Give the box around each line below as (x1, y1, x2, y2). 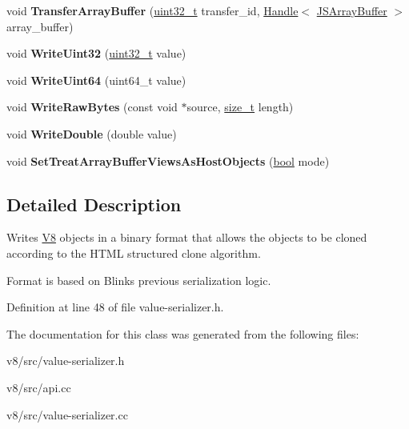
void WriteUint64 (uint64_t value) (6, 71, 186, 88)
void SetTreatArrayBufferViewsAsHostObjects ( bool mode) (6, 152, 330, 169)
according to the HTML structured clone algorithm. (6, 244, 261, 261)
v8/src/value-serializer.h (6, 352, 125, 369)
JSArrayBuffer (316, 2, 387, 18)
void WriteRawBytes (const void (6, 98, 178, 115)
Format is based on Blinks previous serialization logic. (6, 271, 271, 288)
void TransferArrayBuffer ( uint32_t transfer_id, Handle (6, 2, 299, 18)
